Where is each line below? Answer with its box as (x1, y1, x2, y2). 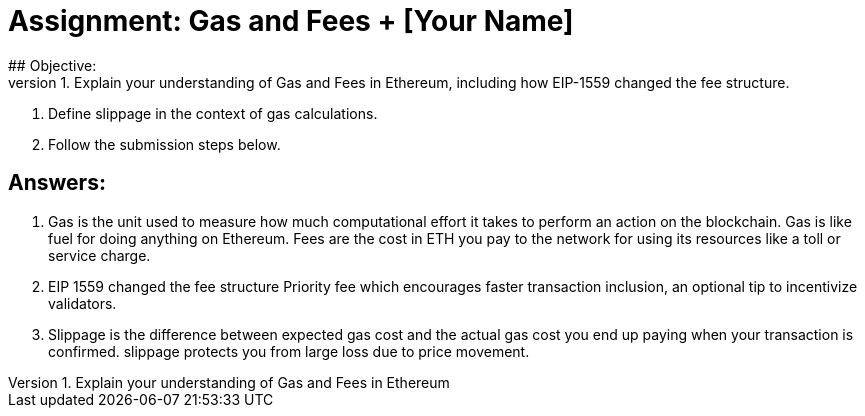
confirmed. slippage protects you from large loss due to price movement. (48, 342, 530, 360)
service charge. (48, 246, 151, 264)
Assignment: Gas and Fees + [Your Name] (8, 4, 574, 38)
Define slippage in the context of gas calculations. (48, 104, 378, 122)
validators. (48, 294, 117, 312)
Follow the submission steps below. (48, 135, 281, 153)
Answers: (8, 170, 106, 196)
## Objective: (8, 56, 97, 74)
